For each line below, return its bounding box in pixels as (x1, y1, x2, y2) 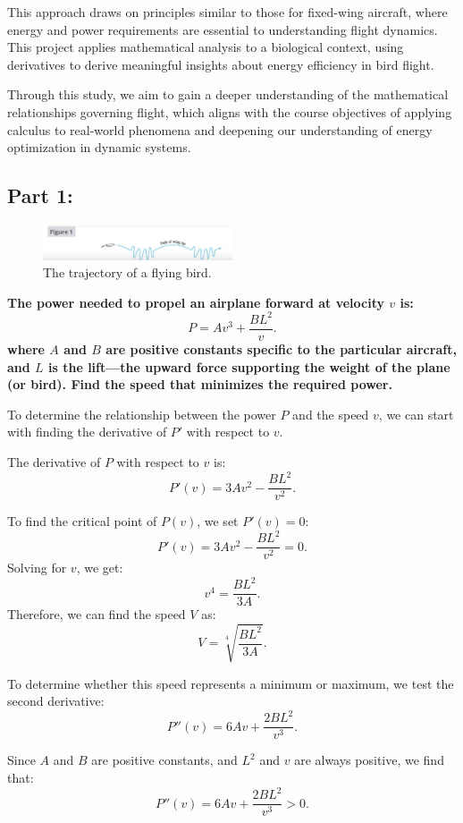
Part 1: (7, 182, 73, 209)
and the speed (292, 404, 369, 423)
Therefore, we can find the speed (7, 605, 186, 624)
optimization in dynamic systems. (7, 138, 191, 157)
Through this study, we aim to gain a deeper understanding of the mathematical (7, 85, 449, 104)
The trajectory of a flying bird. (43, 263, 212, 282)
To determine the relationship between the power (7, 404, 276, 423)
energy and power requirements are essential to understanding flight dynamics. (7, 20, 438, 38)
